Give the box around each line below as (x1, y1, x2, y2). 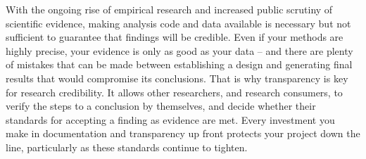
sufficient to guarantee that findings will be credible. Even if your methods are (6, 30, 343, 44)
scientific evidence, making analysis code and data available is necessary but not (6, 15, 351, 30)
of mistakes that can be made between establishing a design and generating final (6, 57, 353, 72)
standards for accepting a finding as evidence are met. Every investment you (6, 112, 335, 127)
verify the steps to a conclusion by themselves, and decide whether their (6, 98, 316, 113)
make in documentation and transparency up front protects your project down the (6, 126, 360, 141)
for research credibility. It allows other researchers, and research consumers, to (6, 84, 343, 99)
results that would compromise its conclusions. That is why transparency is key (6, 70, 348, 85)
